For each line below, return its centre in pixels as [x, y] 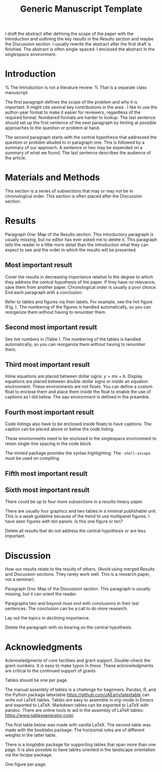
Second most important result [51, 327]
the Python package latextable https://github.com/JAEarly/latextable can [77, 695]
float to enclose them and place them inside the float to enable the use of [78, 392]
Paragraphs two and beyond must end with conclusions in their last [72, 603]
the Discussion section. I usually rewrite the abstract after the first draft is [78, 44]
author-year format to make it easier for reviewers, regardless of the [73, 112]
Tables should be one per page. [37, 680]
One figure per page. [26, 764]
